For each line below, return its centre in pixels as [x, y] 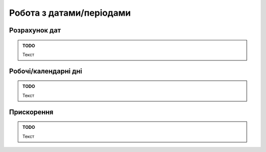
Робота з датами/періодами [70, 13]
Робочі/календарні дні [46, 71]
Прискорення [31, 112]
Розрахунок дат [35, 30]
